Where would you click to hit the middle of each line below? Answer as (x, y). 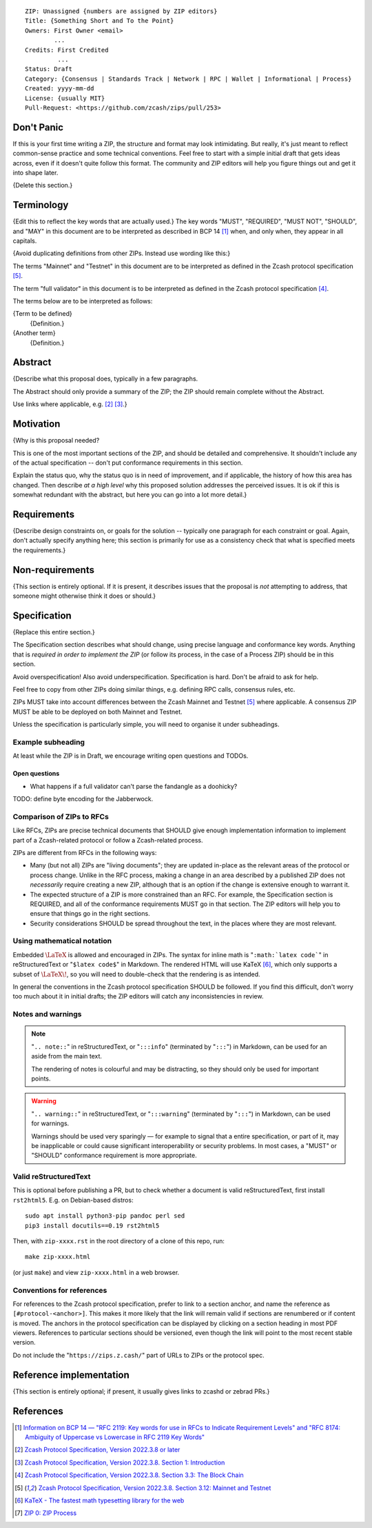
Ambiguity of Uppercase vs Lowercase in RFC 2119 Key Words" (115, 1437)
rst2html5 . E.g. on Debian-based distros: (73, 1200)
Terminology (41, 205)
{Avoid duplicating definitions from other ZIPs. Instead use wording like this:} (122, 253)
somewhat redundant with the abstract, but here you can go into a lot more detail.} (130, 495)
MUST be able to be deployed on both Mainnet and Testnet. (97, 712)
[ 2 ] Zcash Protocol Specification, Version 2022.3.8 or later (97, 1450)
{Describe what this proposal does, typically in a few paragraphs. (105, 379)
